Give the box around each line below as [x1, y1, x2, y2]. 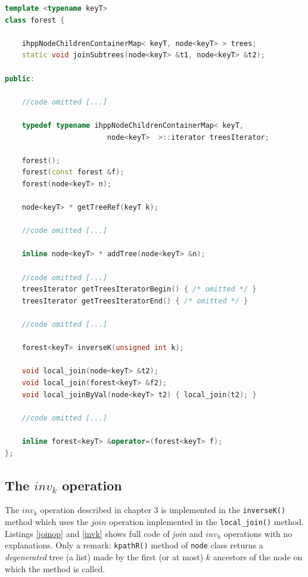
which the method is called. [5, 562, 105, 575]
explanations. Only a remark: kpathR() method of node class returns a [5, 539, 263, 551]
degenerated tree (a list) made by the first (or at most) [5, 550, 204, 563]
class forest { [5, 16, 65, 24]
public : [5, 74, 35, 83]
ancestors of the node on [213, 550, 303, 563]
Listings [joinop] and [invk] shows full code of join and [5, 527, 203, 539]
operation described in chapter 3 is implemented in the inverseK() [40, 504, 286, 516]
